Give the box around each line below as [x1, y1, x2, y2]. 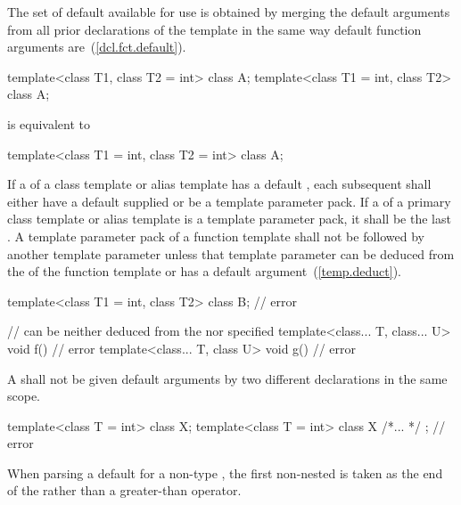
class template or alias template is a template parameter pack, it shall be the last [7, 209, 451, 228]
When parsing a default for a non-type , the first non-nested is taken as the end [7, 463, 443, 482]
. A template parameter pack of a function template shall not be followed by [7, 226, 424, 245]
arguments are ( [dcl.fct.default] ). [7, 37, 186, 56]
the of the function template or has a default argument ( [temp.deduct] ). [7, 262, 401, 281]
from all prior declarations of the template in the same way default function [7, 20, 422, 38]
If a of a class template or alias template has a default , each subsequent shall [7, 175, 432, 193]
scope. [7, 387, 41, 405]
